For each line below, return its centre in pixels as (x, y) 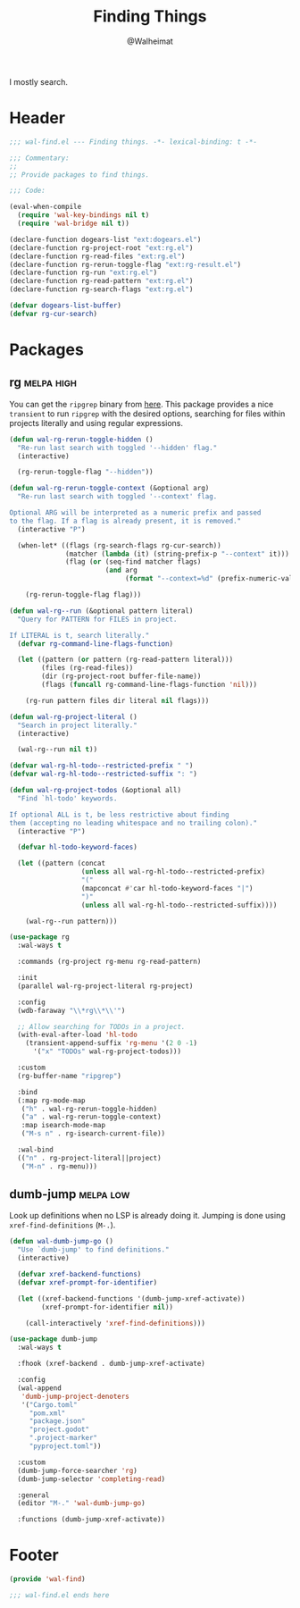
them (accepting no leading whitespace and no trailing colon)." (133, 823)
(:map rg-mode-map (52, 1101)
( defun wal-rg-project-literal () (74, 716)
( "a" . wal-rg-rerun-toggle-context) (92, 1117)
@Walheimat (150, 41)
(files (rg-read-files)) (87, 668)
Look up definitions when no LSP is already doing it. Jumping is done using (147, 1216)
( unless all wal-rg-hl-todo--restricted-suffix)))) (179, 905)
